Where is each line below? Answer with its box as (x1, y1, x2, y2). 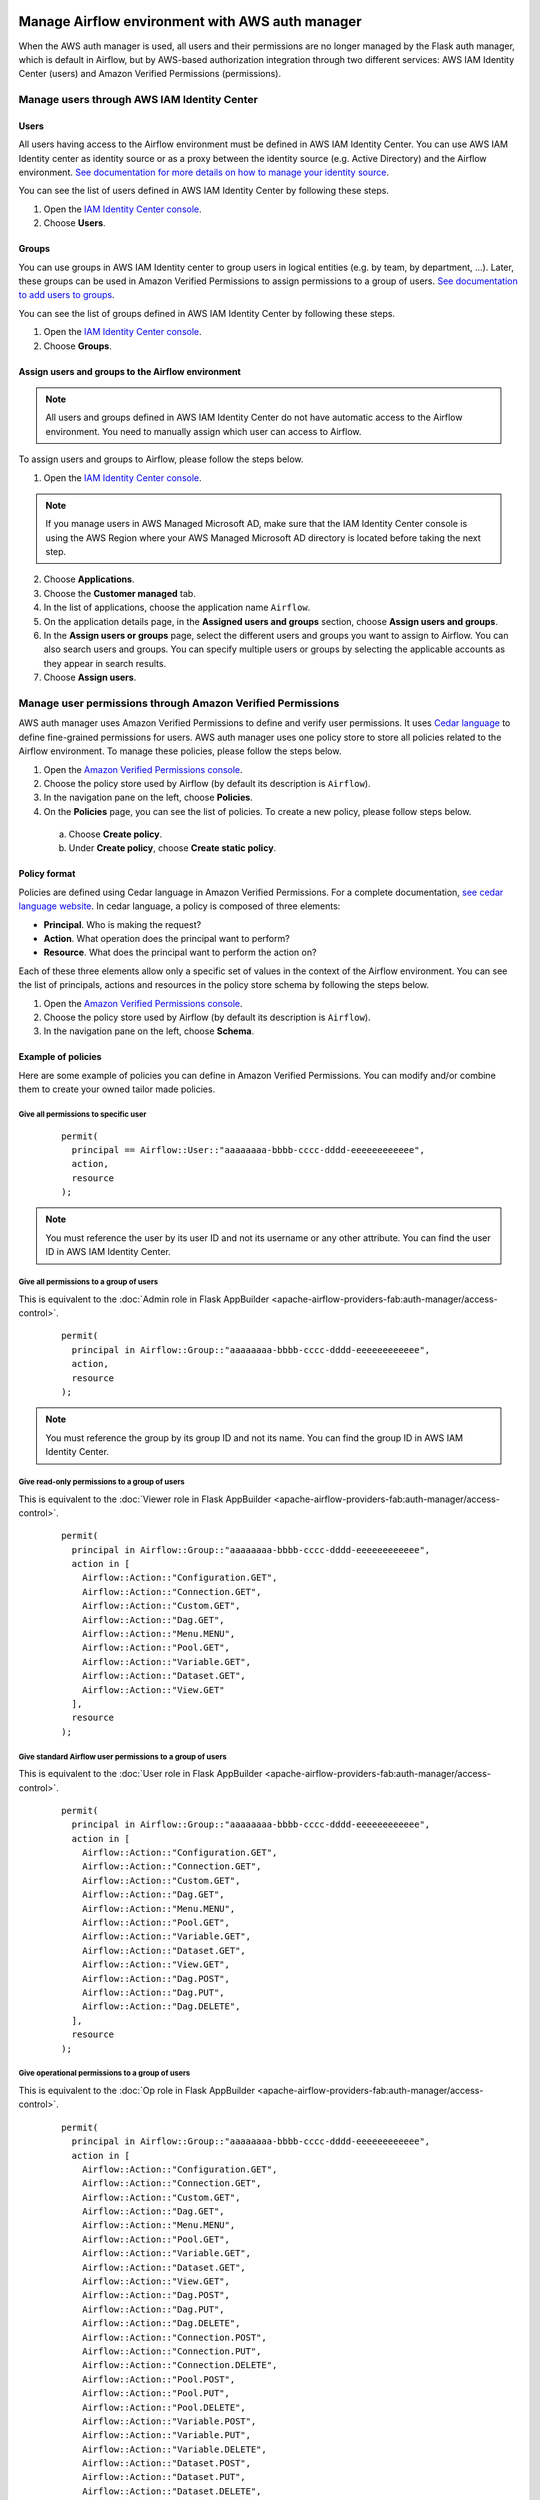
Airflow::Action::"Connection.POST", (81, 2331, 267, 2343)
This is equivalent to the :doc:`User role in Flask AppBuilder (18, 1768, 263, 1780)
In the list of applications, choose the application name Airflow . (43, 601, 311, 614)
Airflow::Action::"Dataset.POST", (81, 2458, 252, 2469)
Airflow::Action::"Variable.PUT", (81, 2430, 252, 2441)
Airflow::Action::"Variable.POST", (81, 2415, 257, 2427)
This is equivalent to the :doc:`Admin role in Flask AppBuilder (18, 1293, 270, 1305)
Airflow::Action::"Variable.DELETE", (81, 2443, 267, 2455)
